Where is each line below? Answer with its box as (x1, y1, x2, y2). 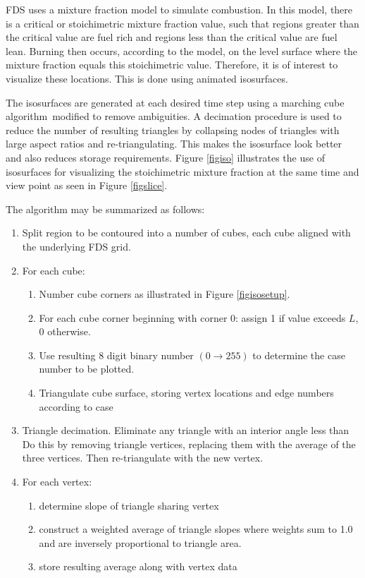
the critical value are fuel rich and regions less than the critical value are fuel (6, 30, 338, 44)
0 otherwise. (39, 324, 91, 339)
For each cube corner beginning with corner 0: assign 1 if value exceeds (39, 310, 346, 325)
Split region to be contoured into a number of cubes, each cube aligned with (22, 225, 351, 240)
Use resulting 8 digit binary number (39, 347, 194, 362)
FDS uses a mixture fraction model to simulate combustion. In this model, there (6, 2, 353, 16)
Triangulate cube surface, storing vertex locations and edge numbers (39, 385, 334, 400)
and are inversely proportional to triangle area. (39, 535, 242, 550)
